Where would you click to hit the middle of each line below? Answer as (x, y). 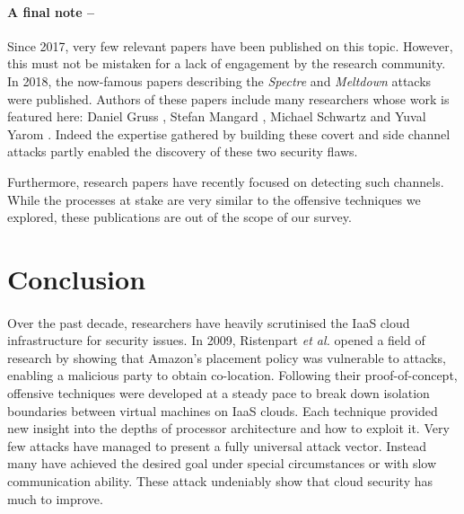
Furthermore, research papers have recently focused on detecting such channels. (226, 181)
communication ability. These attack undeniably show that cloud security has (220, 481)
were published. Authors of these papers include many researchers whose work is (228, 98)
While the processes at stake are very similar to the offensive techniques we (214, 199)
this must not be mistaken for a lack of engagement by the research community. (227, 63)
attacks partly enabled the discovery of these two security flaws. (183, 151)
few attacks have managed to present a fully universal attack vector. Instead (217, 445)
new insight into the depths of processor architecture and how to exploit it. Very (228, 428)
